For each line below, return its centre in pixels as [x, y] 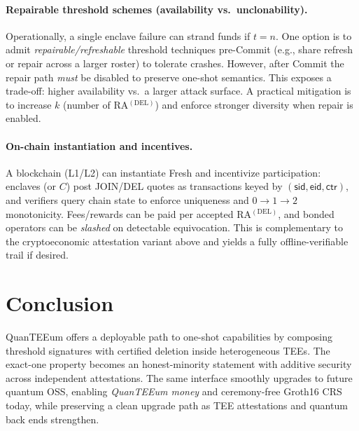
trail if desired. [37, 255]
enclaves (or [31, 186]
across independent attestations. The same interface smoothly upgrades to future [179, 377]
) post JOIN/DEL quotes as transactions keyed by [174, 186]
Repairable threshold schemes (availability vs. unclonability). [157, 9]
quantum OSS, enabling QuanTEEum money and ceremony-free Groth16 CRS [174, 391]
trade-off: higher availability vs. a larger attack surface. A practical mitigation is [178, 91]
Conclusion [60, 303]
